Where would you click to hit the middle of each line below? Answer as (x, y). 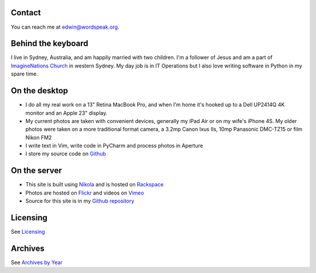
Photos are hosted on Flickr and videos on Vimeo (85, 193)
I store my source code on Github (66, 154)
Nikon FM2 (39, 137)
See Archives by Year (37, 262)
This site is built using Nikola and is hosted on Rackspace (95, 185)
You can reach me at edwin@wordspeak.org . (65, 27)
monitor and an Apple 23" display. (66, 113)
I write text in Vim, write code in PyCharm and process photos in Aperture (114, 146)
